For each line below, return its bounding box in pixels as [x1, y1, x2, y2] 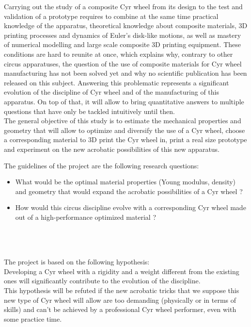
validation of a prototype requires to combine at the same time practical [4, 11, 219, 21]
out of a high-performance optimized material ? [15, 212, 157, 222]
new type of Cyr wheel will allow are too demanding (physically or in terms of [4, 294, 236, 305]
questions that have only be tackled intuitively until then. [4, 106, 175, 116]
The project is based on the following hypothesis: [4, 257, 150, 267]
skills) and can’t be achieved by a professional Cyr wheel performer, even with [4, 304, 236, 314]
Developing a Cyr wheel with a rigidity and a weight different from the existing [4, 266, 239, 276]
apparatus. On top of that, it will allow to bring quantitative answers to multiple [4, 96, 244, 106]
